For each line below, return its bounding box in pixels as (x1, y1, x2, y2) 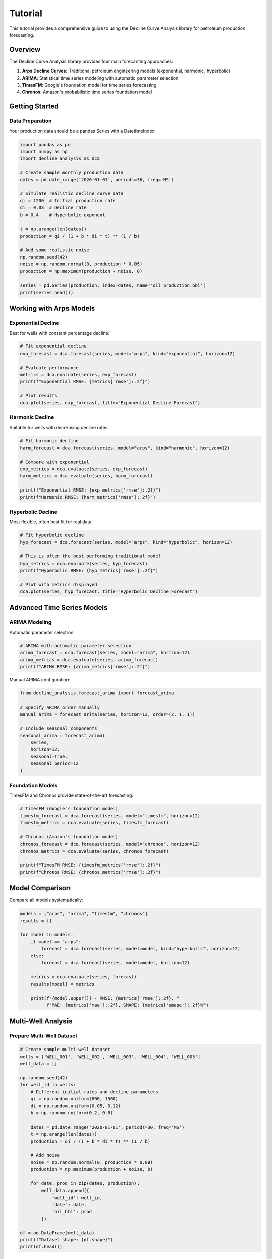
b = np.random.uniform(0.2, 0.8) (30, 1110, 113, 1115)
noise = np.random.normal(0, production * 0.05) (20, 261, 143, 267)
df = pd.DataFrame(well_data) (20, 1230, 95, 1236)
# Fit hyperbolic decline (20, 532, 84, 538)
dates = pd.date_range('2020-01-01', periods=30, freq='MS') (30, 1124, 185, 1130)
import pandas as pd (20, 142, 71, 147)
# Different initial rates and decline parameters (30, 1089, 158, 1095)
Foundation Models (9, 782, 58, 789)
